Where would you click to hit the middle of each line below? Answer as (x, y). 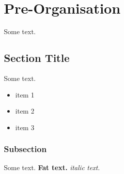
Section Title (37, 58)
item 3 (25, 127)
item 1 (25, 94)
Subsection (25, 149)
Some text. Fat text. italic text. (52, 167)
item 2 (25, 111)
